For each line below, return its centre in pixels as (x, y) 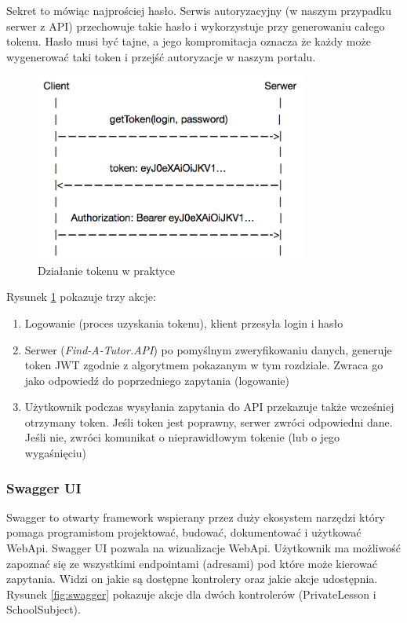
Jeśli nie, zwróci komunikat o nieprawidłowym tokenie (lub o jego (182, 437)
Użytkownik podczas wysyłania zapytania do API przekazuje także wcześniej (209, 407)
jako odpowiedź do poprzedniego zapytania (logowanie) (157, 380)
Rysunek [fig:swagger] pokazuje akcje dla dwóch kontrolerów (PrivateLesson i (191, 594)
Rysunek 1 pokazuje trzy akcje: (81, 297)
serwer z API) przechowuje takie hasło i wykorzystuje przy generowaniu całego (196, 26)
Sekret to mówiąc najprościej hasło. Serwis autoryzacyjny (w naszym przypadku (199, 10)
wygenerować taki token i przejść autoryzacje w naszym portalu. (161, 56)
